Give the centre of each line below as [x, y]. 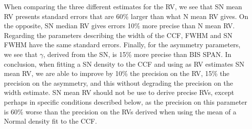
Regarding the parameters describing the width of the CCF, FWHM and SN [118, 35]
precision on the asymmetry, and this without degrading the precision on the [118, 83]
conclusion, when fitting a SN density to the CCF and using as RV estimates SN [124, 64]
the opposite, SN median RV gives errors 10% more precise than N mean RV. [119, 26]
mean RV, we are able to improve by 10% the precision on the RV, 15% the [117, 73]
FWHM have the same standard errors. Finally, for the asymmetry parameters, [122, 45]
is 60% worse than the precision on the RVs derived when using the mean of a [120, 111]
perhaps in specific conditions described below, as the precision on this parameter [126, 101]
